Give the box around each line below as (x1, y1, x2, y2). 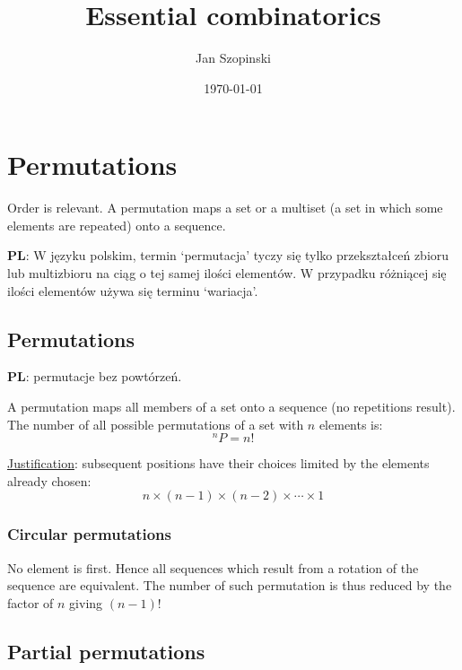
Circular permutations (7, 523, 171, 545)
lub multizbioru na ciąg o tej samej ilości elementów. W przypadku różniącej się (7, 264, 447, 283)
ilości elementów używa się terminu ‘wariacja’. (7, 281, 258, 300)
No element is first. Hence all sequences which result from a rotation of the (7, 558, 419, 577)
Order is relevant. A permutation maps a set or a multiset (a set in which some (7, 198, 443, 217)
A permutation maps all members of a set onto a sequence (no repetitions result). (7, 397, 456, 416)
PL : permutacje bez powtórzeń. (7, 367, 182, 386)
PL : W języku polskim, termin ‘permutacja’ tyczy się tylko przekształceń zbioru (7, 246, 449, 265)
